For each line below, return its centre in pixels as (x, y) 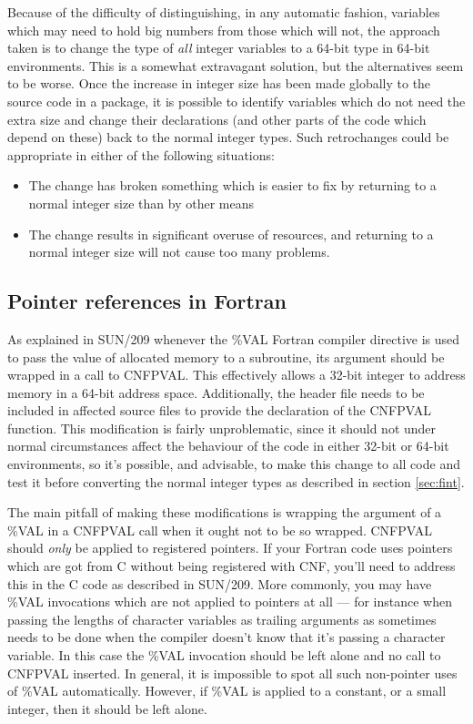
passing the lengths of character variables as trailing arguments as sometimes (222, 619)
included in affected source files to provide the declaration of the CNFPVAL (219, 410)
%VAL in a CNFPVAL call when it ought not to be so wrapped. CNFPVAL (220, 530)
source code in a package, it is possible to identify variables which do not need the (236, 101)
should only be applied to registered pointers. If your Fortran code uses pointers (230, 548)
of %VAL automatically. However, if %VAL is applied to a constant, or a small (227, 691)
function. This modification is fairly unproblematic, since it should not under (222, 428)
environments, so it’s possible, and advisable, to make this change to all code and (234, 464)
